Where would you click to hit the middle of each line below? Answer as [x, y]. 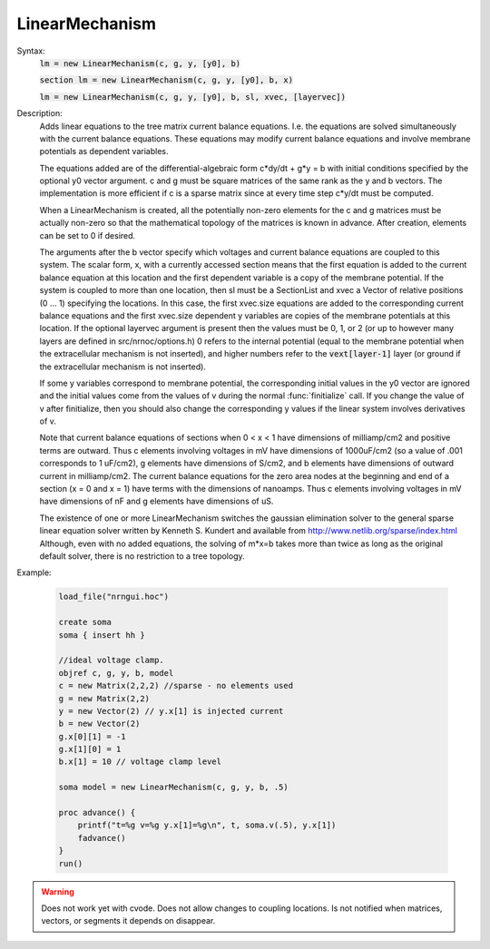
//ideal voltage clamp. [112, 660]
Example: [34, 572]
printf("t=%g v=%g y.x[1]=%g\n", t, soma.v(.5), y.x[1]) [207, 825]
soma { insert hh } [102, 635]
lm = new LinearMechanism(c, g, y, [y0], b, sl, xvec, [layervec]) [193, 97]
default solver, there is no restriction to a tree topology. [142, 556]
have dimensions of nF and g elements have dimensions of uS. [157, 501]
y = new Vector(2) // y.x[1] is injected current [171, 711]
